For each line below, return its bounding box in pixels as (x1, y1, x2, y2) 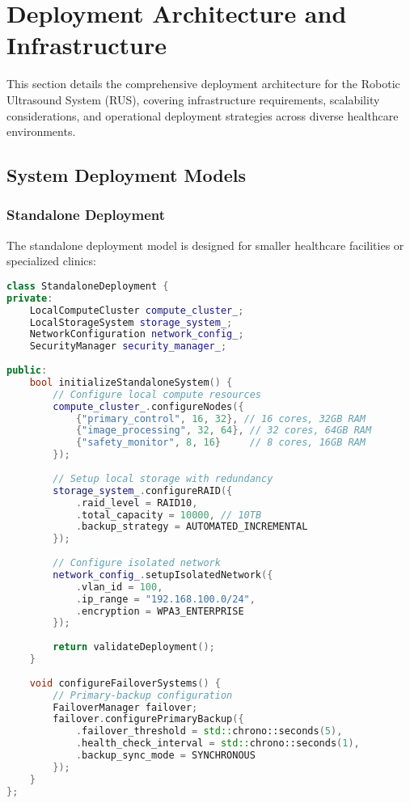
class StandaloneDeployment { (6, 280, 169, 292)
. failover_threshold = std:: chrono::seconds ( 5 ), (75, 725, 343, 737)
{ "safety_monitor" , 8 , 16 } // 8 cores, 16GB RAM (75, 437, 366, 449)
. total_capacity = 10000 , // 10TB (75, 509, 262, 521)
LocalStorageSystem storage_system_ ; (29, 316, 233, 328)
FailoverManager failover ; (53, 701, 198, 713)
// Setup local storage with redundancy (53, 472, 273, 484)
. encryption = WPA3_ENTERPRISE (75, 605, 244, 617)
